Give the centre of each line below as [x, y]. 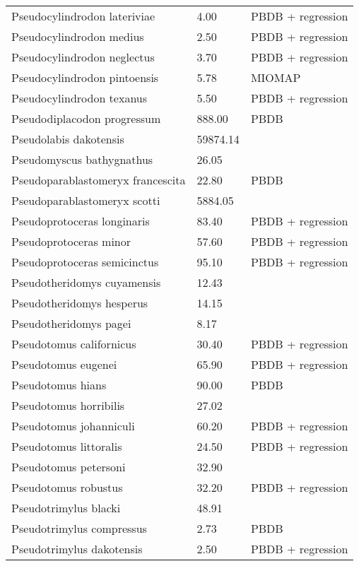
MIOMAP [276, 77]
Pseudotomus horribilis [68, 405]
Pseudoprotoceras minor [71, 241]
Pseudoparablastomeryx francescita [99, 180]
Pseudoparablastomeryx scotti [86, 200]
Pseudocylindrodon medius [78, 36]
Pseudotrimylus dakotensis [77, 549]
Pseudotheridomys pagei [71, 323]
